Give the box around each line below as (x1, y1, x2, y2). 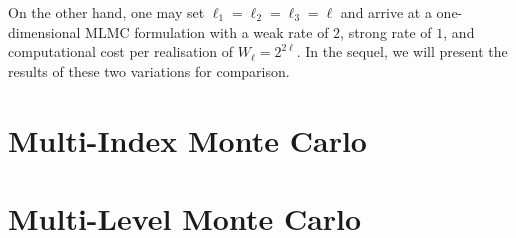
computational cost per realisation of (8, 41, 234, 62)
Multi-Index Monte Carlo (8, 119, 367, 160)
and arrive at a (340, 2, 432, 22)
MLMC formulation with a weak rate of (85, 21, 329, 42)
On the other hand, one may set (8, 2, 205, 22)
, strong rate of (340, 21, 432, 42)
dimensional (8, 21, 81, 42)
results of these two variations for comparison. (8, 60, 290, 81)
